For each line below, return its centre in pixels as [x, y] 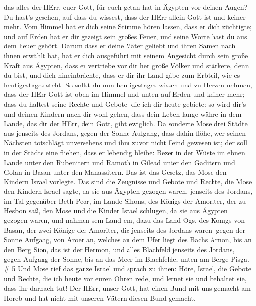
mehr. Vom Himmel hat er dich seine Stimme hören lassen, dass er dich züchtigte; [128, 26]
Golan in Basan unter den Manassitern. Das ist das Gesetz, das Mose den [115, 172]
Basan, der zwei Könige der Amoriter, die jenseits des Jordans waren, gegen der [125, 230]
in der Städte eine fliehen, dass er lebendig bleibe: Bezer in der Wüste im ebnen [125, 152]
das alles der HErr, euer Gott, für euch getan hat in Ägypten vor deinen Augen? [126, 7]
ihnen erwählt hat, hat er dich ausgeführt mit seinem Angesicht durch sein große [126, 55]
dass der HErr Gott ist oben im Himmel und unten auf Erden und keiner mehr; [124, 94]
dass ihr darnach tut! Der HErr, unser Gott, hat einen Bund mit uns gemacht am [128, 288]
